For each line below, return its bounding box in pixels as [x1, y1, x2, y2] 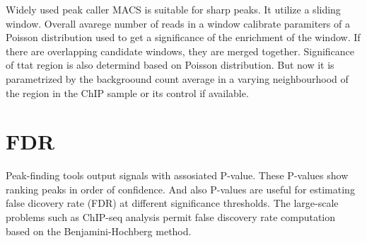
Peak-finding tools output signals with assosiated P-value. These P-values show [6, 168, 349, 183]
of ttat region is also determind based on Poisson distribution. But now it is [6, 57, 334, 72]
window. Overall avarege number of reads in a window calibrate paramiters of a [6, 16, 350, 30]
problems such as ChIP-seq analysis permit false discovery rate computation [6, 210, 336, 225]
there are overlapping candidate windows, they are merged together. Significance [6, 43, 355, 58]
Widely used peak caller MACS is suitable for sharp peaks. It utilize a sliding [6, 2, 341, 16]
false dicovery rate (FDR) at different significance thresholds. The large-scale [6, 196, 339, 210]
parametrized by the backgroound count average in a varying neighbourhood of [6, 71, 349, 86]
